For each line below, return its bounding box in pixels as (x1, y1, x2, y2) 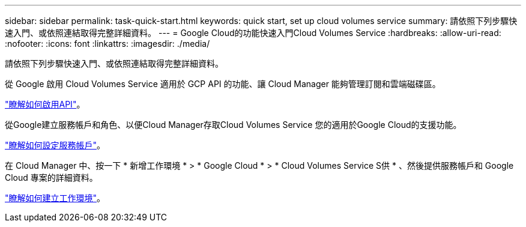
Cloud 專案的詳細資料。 (5, 172, 98, 183)
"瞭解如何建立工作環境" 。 (5, 193, 106, 203)
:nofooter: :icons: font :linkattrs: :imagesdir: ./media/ (5, 38, 210, 49)
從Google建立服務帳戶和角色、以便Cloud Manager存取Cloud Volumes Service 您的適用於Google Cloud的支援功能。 (5, 120, 462, 130)
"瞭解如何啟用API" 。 (5, 99, 85, 109)
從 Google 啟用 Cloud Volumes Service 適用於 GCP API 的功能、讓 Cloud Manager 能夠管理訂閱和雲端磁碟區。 (5, 79, 441, 89)
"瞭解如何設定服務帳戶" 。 (5, 140, 106, 150)
